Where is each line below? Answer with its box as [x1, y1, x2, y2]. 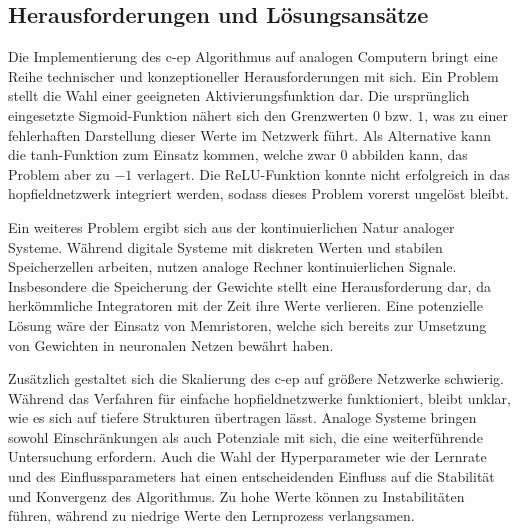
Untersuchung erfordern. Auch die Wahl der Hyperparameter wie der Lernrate [8, 446, 487, 467]
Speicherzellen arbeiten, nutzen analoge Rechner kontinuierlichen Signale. [8, 256, 457, 277]
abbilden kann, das [352, 144, 468, 165]
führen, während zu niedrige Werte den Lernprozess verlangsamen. [8, 505, 415, 526]
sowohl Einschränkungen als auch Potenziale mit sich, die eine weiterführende [8, 426, 483, 447]
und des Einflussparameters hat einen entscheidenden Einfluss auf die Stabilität [8, 466, 495, 487]
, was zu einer [424, 104, 508, 125]
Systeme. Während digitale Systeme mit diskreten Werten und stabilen [8, 236, 443, 257]
